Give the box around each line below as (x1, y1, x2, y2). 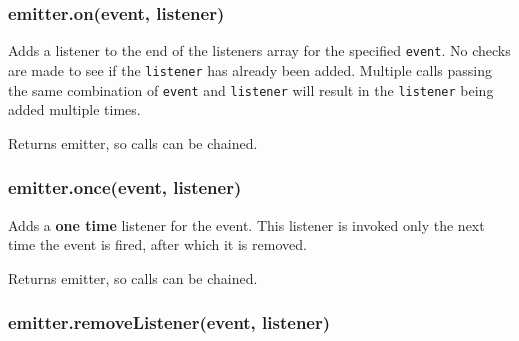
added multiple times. (8, 99, 141, 120)
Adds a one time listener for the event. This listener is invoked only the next (8, 214, 485, 235)
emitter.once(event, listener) (8, 175, 242, 200)
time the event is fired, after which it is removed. (8, 234, 307, 255)
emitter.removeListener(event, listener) (8, 310, 331, 335)
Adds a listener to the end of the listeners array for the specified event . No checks (8, 40, 511, 61)
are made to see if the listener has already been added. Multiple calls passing (8, 59, 492, 80)
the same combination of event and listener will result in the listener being (8, 79, 494, 100)
